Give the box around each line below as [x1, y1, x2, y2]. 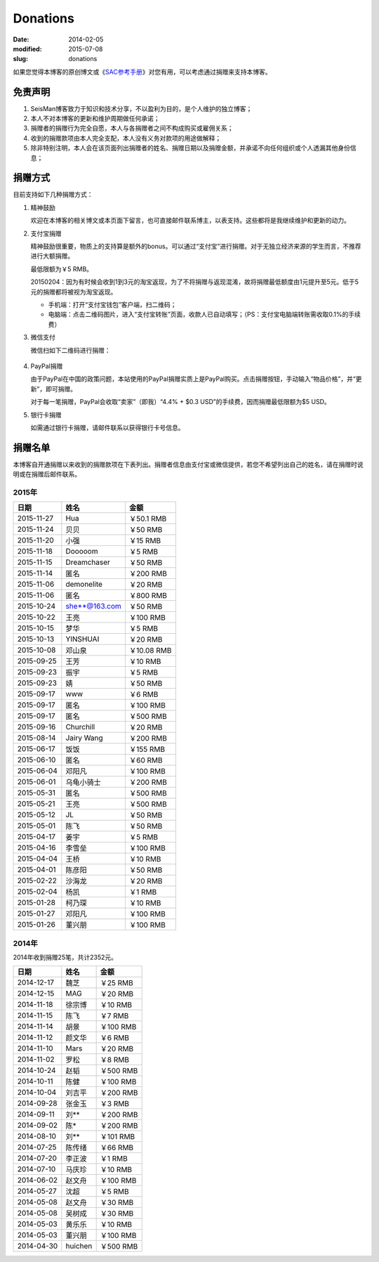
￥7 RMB [100, 1011, 129, 1021]
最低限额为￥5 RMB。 [30, 264, 93, 273]
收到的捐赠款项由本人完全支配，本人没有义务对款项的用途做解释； [30, 134, 221, 142]
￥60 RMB [128, 755, 163, 765]
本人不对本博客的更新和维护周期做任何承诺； [30, 115, 160, 123]
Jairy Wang [65, 733, 103, 743]
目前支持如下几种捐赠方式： [13, 190, 93, 199]
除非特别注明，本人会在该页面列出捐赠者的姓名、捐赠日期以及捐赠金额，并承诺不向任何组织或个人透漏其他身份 [30, 144, 350, 152]
